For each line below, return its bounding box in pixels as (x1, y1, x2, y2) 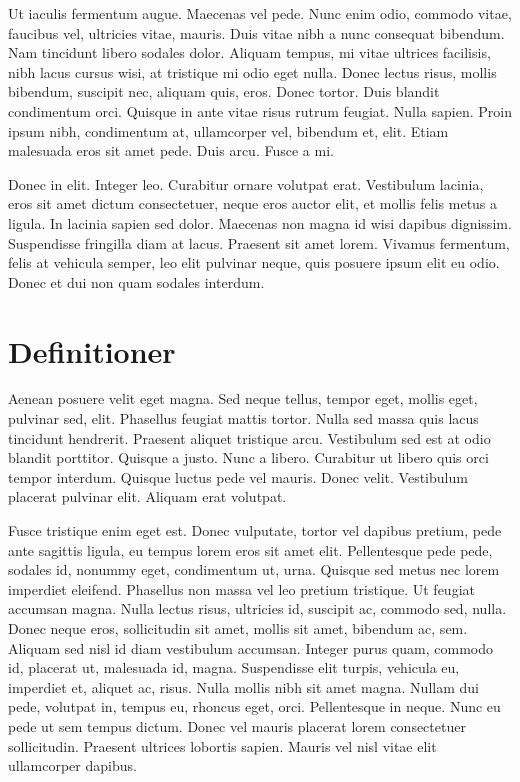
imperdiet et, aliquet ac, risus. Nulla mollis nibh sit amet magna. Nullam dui (8, 676, 479, 697)
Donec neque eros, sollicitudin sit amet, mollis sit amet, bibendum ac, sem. (8, 617, 468, 638)
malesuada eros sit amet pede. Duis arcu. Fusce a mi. (8, 140, 334, 161)
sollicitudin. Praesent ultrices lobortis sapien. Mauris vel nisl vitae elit (8, 735, 437, 756)
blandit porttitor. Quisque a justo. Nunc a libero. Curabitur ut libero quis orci (8, 447, 489, 468)
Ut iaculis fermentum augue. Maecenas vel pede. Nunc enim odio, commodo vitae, (8, 3, 512, 23)
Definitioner (8, 330, 176, 371)
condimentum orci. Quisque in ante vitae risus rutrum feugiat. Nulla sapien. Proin (8, 100, 512, 121)
